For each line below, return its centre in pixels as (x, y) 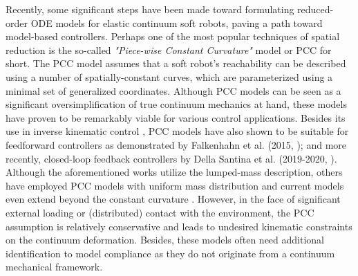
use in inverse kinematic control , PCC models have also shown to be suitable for (177, 131)
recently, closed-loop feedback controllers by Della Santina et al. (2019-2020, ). (171, 158)
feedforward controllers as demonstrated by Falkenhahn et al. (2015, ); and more (176, 144)
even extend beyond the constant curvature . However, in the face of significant (173, 199)
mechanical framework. (54, 267)
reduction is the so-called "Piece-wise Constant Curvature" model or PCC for (169, 49)
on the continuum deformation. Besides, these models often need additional (165, 240)
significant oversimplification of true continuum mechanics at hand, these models (176, 104)
